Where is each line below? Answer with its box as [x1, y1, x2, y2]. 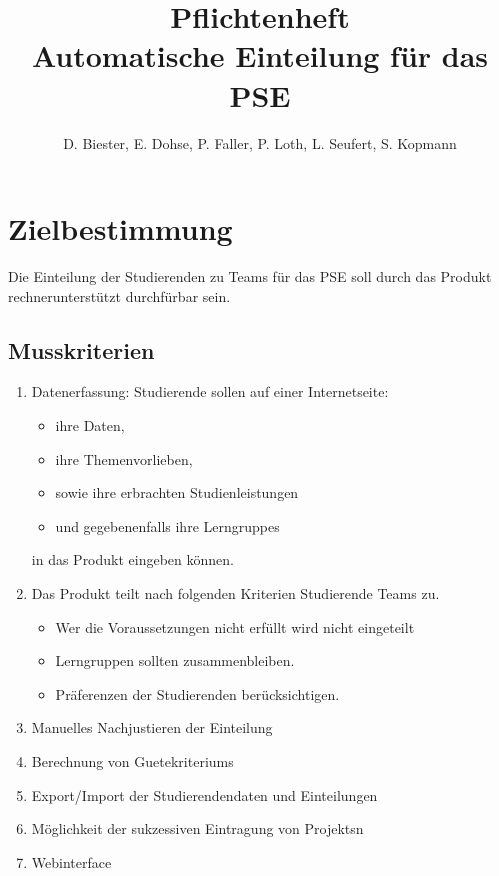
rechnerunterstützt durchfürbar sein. [8, 285, 231, 306]
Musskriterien [8, 334, 155, 365]
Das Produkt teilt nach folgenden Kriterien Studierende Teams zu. [31, 582, 440, 603]
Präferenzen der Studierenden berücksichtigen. [55, 683, 340, 704]
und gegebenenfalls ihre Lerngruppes [55, 515, 280, 536]
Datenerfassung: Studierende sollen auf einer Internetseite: [31, 381, 389, 402]
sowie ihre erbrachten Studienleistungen [55, 482, 299, 503]
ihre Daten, [55, 415, 125, 436]
